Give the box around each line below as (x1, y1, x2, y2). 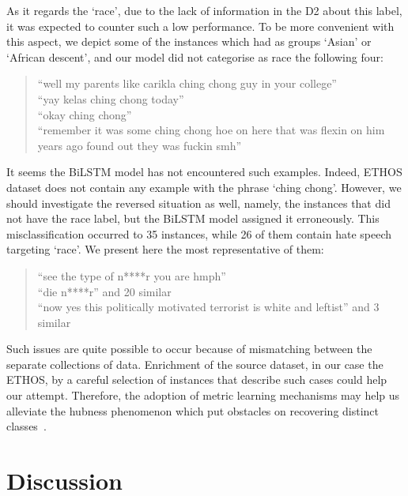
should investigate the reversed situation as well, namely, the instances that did (6, 194, 391, 211)
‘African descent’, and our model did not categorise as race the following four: (6, 48, 383, 65)
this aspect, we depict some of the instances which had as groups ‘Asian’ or (6, 33, 372, 50)
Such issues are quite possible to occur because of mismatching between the (6, 340, 372, 357)
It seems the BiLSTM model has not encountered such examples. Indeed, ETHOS (6, 163, 402, 180)
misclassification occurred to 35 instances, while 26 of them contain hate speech (6, 225, 391, 242)
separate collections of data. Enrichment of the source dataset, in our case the (6, 355, 383, 372)
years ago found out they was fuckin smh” (37, 137, 242, 153)
